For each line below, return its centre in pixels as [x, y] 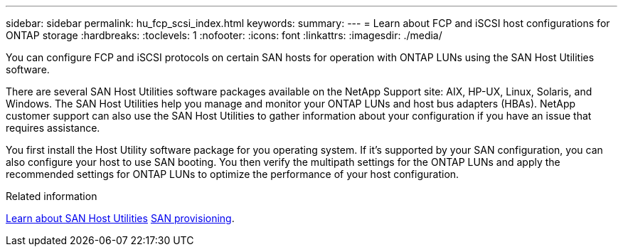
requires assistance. [53, 128]
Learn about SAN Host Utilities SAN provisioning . [120, 218]
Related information [52, 196]
